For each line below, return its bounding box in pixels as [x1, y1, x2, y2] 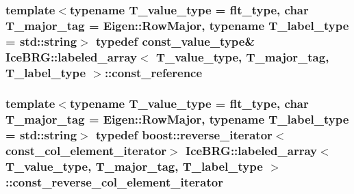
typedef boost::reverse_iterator [95, 126, 273, 143]
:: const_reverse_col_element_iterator [5, 174, 223, 191]
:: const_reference [104, 64, 203, 81]
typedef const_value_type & [95, 32, 255, 49]
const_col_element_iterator [5, 142, 167, 159]
